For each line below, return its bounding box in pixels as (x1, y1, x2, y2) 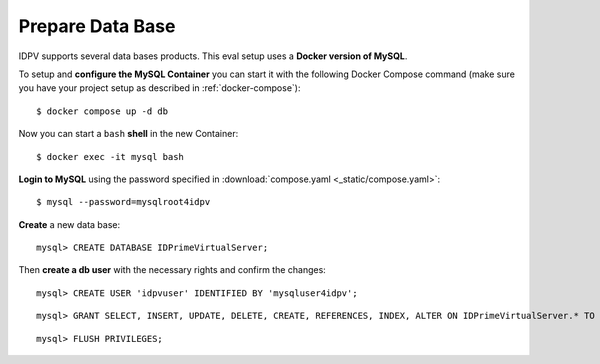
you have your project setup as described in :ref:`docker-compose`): (18, 82, 301, 94)
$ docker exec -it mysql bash (36, 151, 185, 162)
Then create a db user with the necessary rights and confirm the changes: (18, 264, 327, 276)
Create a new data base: (18, 218, 121, 230)
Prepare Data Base (18, 15, 176, 37)
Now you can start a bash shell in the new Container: (18, 128, 239, 140)
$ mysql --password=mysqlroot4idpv (36, 196, 211, 208)
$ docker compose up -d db (36, 105, 169, 117)
